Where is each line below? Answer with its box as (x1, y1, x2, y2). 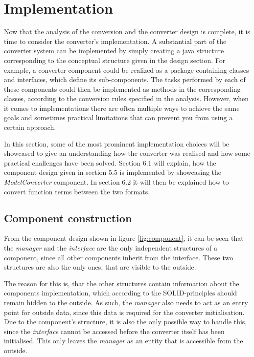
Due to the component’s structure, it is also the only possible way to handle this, (4, 316, 247, 327)
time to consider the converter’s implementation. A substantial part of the (4, 36, 227, 46)
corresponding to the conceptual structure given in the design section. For (4, 55, 226, 65)
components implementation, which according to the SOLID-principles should (4, 288, 237, 298)
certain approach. (4, 122, 56, 132)
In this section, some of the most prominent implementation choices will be (4, 138, 230, 148)
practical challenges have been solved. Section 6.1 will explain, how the (4, 157, 216, 168)
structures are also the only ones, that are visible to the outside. (4, 262, 196, 272)
